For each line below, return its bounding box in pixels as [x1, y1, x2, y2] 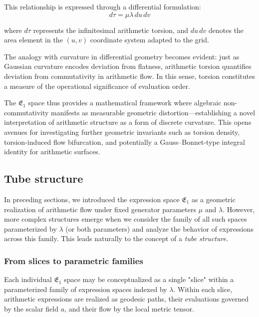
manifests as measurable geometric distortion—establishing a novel [51, 107, 256, 117]
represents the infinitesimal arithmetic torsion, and [33, 24, 188, 35]
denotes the [209, 24, 244, 35]
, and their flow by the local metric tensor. [64, 303, 195, 314]
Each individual [4, 274, 52, 285]
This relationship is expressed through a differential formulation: [4, 1, 201, 11]
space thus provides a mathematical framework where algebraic [28, 97, 222, 108]
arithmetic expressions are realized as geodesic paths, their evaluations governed [4, 294, 249, 304]
